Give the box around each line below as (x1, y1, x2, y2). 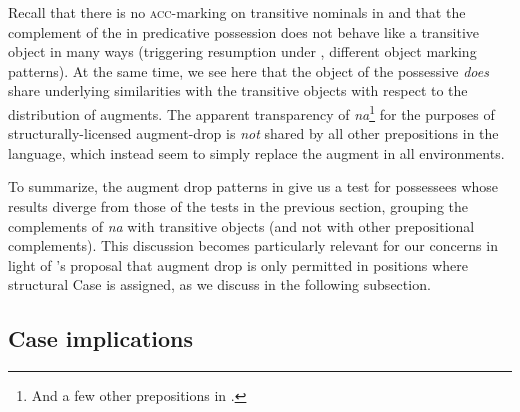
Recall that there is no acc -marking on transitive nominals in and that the (8, 2, 466, 22)
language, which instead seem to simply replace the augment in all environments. (8, 142, 505, 163)
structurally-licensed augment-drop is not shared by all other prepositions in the (8, 123, 499, 144)
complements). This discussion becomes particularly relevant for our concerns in (8, 235, 498, 256)
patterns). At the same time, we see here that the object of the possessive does (8, 60, 489, 81)
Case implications (8, 323, 194, 354)
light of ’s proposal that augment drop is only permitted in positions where (8, 254, 468, 275)
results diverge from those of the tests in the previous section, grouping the (8, 196, 468, 216)
